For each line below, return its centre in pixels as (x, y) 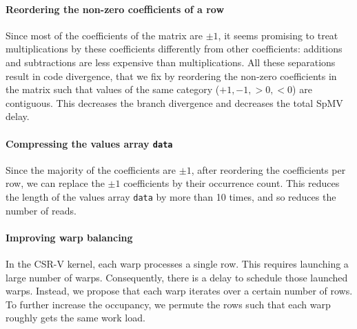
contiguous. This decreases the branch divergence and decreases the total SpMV (174, 102)
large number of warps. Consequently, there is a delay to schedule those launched (177, 277)
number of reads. (41, 210)
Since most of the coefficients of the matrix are (104, 35)
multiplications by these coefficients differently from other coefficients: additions (174, 49)
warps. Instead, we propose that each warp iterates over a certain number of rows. (179, 291)
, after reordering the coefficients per (268, 169)
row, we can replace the (55, 183)
